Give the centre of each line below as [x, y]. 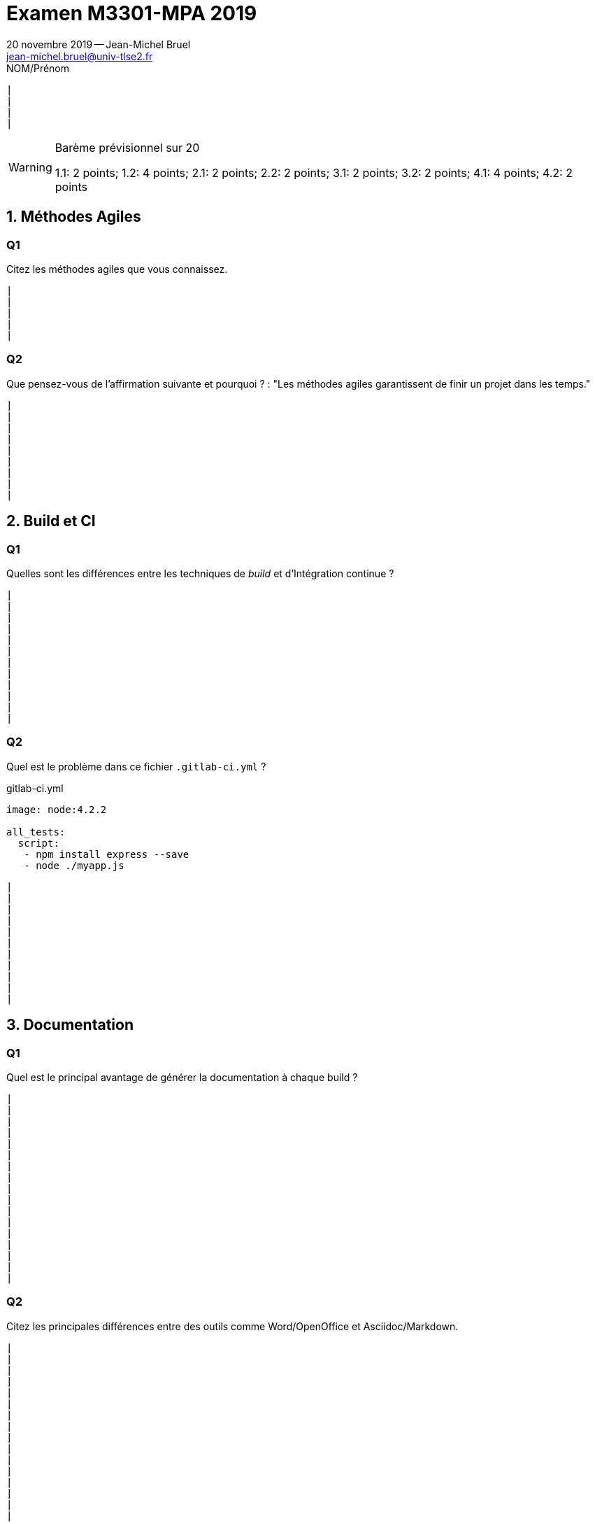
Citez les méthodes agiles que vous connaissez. [117, 269]
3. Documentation [70, 1025]
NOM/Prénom [38, 68]
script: [38, 843]
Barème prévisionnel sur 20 [127, 147]
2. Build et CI [51, 521]
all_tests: [36, 832]
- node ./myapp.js [74, 865]
